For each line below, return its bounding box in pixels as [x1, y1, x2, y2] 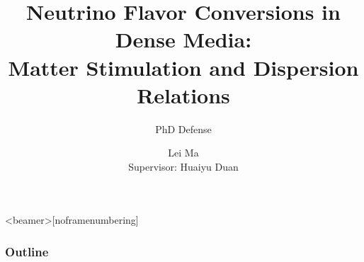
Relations [137, 80, 230, 109]
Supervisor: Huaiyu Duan [128, 159, 239, 173]
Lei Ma [168, 145, 199, 160]
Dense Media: [115, 25, 252, 54]
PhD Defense [155, 121, 212, 136]
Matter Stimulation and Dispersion [8, 52, 359, 81]
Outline [5, 242, 49, 260]
